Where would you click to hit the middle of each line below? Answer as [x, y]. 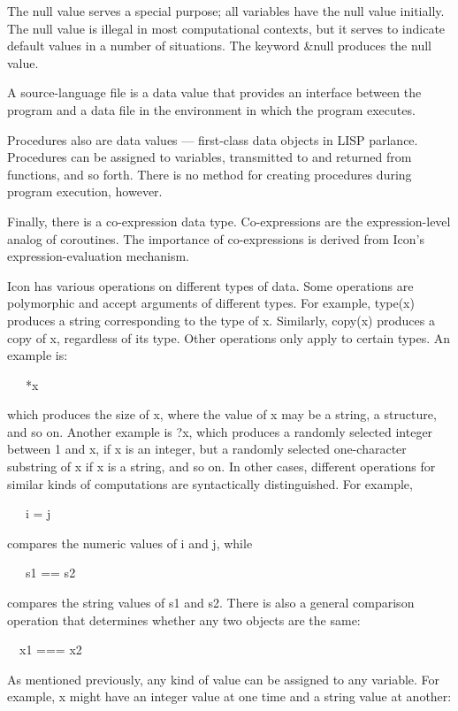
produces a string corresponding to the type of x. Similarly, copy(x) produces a [221, 320]
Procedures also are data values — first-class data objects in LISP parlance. [213, 139]
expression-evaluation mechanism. [98, 256]
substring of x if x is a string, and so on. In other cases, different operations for [221, 466]
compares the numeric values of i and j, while [130, 543]
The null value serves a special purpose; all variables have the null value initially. [226, 11]
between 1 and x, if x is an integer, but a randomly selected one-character [207, 449]
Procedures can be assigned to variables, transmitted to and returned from [210, 157]
